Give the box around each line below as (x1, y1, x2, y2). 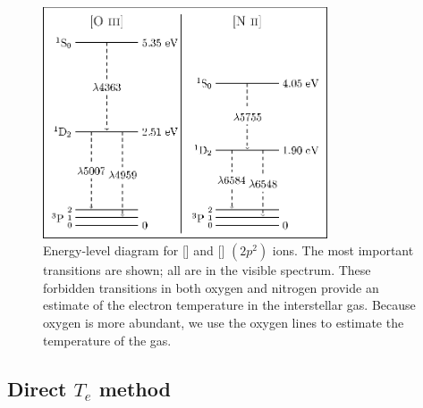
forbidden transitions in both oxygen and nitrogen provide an (43, 278, 379, 296)
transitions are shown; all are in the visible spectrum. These (43, 261, 371, 279)
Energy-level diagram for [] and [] (43, 241, 225, 260)
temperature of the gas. (43, 330, 172, 349)
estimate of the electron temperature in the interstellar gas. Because (43, 296, 416, 314)
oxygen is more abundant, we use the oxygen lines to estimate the (43, 312, 404, 331)
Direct (7, 374, 67, 402)
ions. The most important (272, 241, 414, 260)
